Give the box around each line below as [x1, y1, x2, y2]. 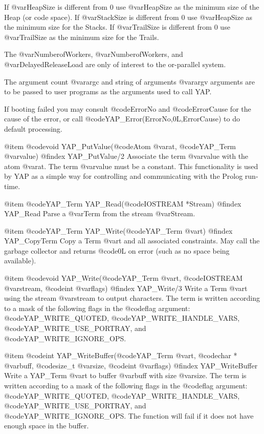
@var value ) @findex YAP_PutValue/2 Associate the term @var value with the [4, 151, 249, 161]
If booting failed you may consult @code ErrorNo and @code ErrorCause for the [4, 103, 251, 114]
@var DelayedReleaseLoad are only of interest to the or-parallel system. [4, 58, 226, 69]
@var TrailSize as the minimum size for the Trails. [4, 31, 159, 42]
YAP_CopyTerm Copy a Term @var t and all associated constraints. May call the [4, 235, 260, 246]
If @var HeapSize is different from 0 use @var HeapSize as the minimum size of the [4, 2, 259, 12]
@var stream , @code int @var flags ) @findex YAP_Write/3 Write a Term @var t [4, 282, 248, 293]
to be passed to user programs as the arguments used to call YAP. [4, 86, 212, 97]
